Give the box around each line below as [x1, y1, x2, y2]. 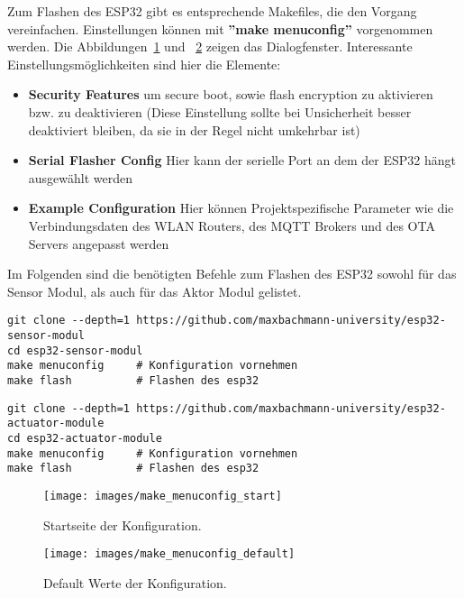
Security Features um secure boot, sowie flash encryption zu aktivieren [28, 85, 433, 104]
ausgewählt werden [28, 168, 133, 187]
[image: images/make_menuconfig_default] [43, 547, 296, 561]
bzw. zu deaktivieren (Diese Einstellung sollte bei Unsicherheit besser [28, 102, 412, 121]
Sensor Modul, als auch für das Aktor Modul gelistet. [7, 281, 302, 300]
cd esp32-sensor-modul [7, 344, 143, 357]
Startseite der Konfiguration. [43, 515, 202, 534]
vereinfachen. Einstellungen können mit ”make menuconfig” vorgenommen [7, 19, 433, 38]
